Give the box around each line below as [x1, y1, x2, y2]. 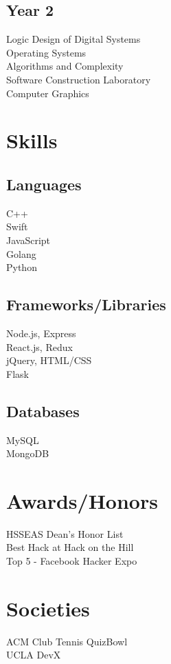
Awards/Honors [6, 486, 158, 514]
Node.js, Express [6, 325, 76, 340]
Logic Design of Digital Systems [6, 32, 141, 46]
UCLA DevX [6, 647, 61, 662]
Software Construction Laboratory [6, 72, 151, 86]
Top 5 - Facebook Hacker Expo [6, 554, 137, 567]
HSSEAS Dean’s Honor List [6, 526, 124, 541]
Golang [6, 246, 36, 261]
